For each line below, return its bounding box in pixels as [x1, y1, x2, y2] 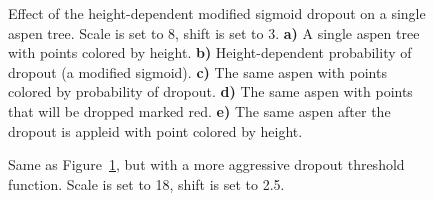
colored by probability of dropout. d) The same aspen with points [8, 81, 413, 102]
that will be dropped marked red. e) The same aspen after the [8, 100, 391, 121]
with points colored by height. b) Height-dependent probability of [8, 42, 412, 63]
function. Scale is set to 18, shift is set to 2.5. [8, 173, 285, 194]
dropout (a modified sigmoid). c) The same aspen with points [8, 61, 387, 82]
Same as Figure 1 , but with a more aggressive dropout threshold [8, 154, 405, 175]
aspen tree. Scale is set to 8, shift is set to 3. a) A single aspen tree [8, 22, 420, 43]
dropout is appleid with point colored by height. [8, 120, 303, 141]
